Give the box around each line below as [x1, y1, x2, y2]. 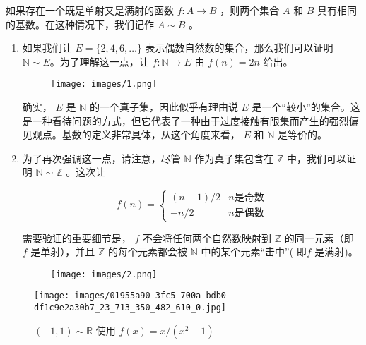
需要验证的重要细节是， [22, 230, 131, 245]
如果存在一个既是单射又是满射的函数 [6, 3, 174, 17]
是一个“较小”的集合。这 [252, 99, 360, 114]
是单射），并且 [30, 244, 95, 259]
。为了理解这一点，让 [49, 54, 149, 68]
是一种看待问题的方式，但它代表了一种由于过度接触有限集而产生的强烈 [22, 113, 349, 128]
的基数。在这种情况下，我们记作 [6, 16, 154, 31]
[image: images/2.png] [50, 269, 158, 279]
